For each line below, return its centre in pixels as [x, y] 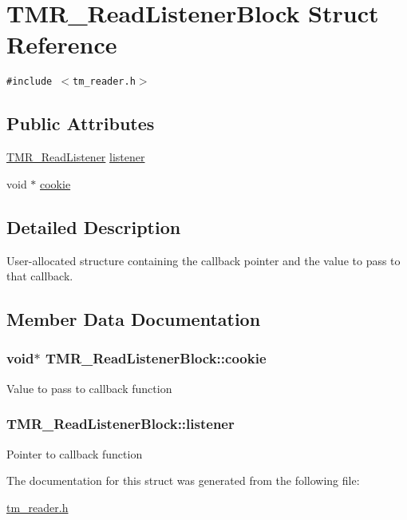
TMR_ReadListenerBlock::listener [121, 424]
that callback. [40, 276]
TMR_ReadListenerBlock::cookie [156, 358]
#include [30, 82]
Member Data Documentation [134, 319]
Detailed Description [94, 226]
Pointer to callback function [75, 453]
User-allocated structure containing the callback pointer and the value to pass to [203, 260]
